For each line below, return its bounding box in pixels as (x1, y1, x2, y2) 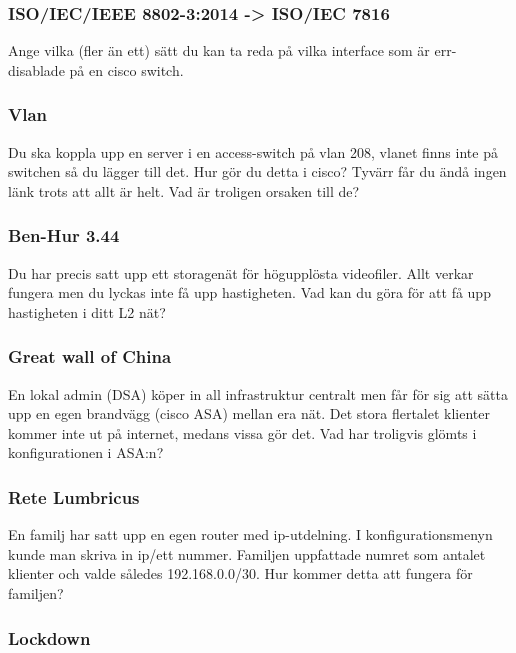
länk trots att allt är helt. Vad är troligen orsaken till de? (8, 180, 360, 201)
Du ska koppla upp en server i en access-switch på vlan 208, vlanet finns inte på (8, 141, 498, 162)
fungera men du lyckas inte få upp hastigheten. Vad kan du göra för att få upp (8, 282, 491, 303)
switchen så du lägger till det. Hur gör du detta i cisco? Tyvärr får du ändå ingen (8, 161, 507, 182)
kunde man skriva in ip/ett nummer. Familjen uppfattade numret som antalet (8, 543, 486, 564)
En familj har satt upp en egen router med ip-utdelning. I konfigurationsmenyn (8, 524, 493, 545)
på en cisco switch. (69, 59, 184, 80)
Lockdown (8, 625, 91, 650)
